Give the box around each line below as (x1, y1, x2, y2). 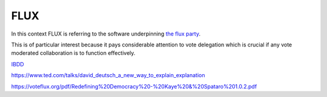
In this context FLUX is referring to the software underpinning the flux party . (11, 30, 201, 37)
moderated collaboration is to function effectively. (11, 49, 136, 57)
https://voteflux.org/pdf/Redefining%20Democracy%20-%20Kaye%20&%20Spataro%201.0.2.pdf (11, 83, 257, 90)
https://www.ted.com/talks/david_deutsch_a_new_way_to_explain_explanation (11, 72, 205, 79)
